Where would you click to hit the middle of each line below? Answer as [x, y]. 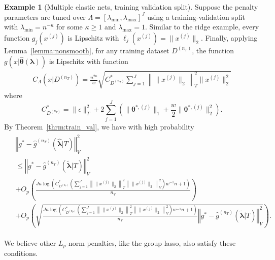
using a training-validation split [196, 17]
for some [69, 27]
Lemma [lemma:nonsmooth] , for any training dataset [87, 50]
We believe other [30, 242]
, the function [213, 50]
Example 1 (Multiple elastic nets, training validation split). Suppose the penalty [131, 7]
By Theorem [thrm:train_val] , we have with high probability [99, 126]
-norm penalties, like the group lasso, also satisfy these [151, 242]
